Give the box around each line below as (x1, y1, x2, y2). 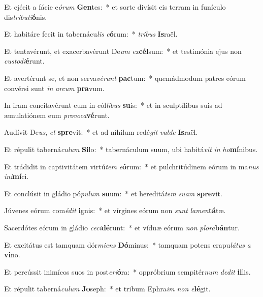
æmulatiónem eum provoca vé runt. (4, 109, 110, 120)
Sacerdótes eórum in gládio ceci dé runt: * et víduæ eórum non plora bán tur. (4, 222, 240, 232)
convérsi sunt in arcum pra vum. (4, 82, 105, 93)
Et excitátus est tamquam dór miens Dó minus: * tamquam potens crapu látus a (4, 239, 251, 250)
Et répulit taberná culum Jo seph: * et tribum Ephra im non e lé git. (4, 283, 211, 294)
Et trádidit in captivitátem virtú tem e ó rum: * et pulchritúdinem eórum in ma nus (4, 161, 259, 171)
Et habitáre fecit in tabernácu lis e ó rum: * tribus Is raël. (4, 28, 178, 39)
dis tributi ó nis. (4, 11, 47, 22)
